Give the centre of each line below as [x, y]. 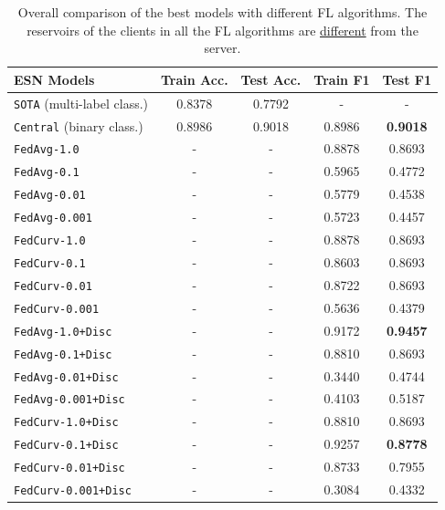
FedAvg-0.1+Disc [63, 354]
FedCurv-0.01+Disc [69, 468]
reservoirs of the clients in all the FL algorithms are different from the [222, 30]
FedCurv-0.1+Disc [66, 446]
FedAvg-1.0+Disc [63, 332]
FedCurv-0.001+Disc [73, 491]
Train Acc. [195, 79]
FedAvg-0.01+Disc [66, 377]
